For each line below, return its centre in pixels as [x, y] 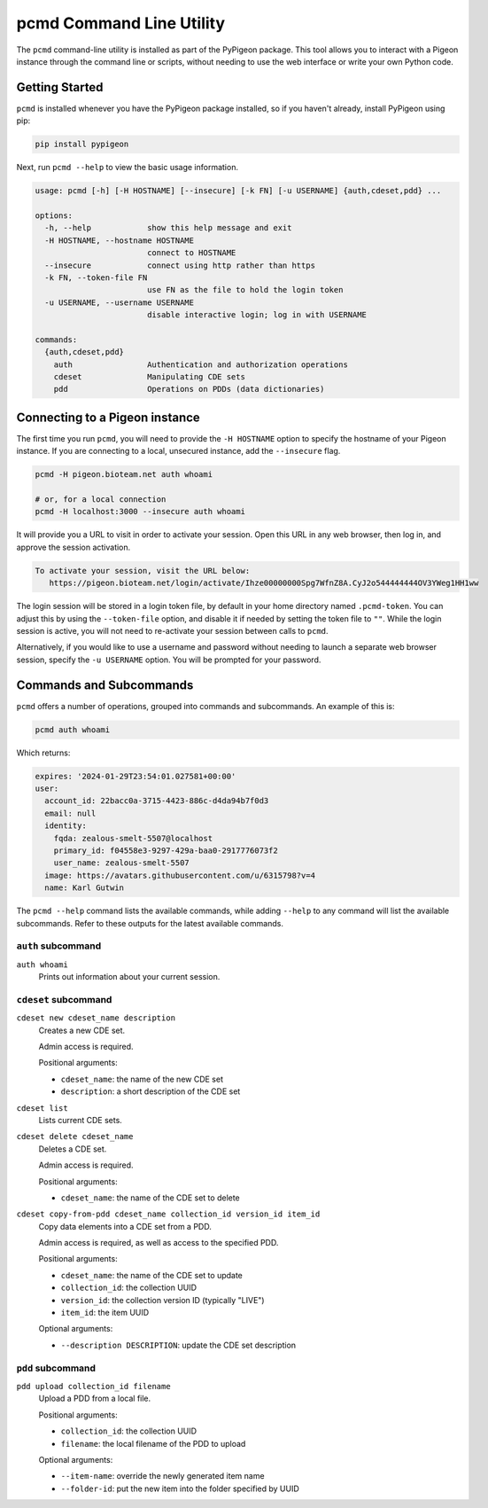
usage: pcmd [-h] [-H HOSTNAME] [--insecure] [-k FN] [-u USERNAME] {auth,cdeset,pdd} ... [238, 191]
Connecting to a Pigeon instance [108, 417]
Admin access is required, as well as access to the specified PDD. [159, 1243]
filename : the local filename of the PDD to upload [153, 1443]
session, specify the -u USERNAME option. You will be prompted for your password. [169, 660]
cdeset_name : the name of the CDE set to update [152, 1275]
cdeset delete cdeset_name [75, 1137]
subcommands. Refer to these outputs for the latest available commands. [150, 923]
